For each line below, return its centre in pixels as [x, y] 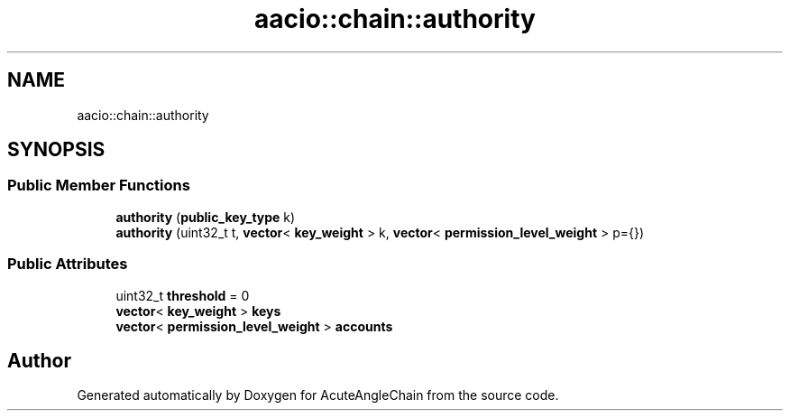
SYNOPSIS [56, 150]
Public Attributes [68, 264]
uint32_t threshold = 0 [183, 295]
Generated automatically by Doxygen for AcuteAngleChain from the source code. [318, 395]
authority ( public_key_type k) [206, 217]
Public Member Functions [99, 186]
